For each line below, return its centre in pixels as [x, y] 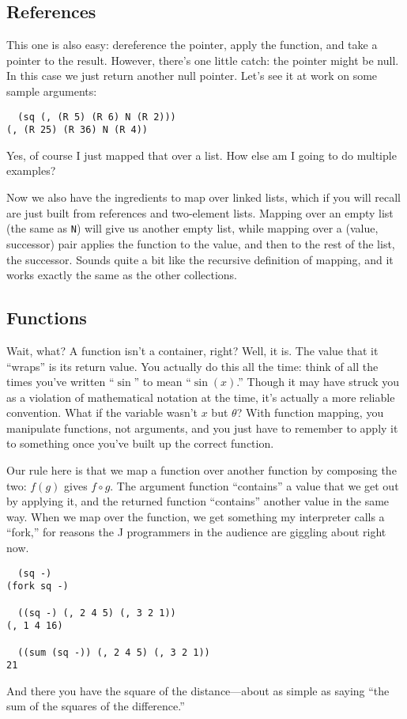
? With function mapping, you [310, 412]
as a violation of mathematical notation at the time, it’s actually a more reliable [201, 397]
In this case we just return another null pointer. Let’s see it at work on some [192, 76]
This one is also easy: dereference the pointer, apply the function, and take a [192, 45]
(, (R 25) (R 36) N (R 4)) [77, 130]
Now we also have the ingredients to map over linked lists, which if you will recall [203, 197]
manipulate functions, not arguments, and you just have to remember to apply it [202, 428]
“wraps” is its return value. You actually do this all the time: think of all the [192, 366]
